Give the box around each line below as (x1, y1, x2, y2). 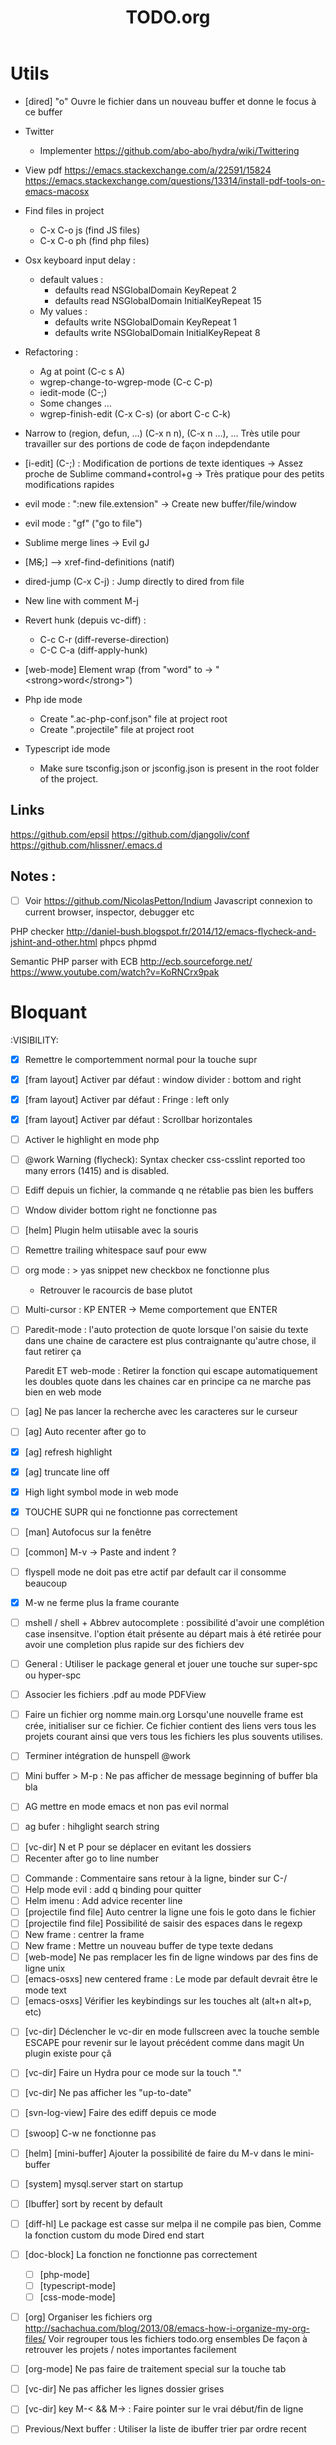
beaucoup (24, 1577, 68, 1589)
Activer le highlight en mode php (24, 1133, 160, 1145)
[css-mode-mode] (39, 2291, 116, 2303)
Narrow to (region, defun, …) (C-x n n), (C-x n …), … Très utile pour (24, 427, 301, 439)
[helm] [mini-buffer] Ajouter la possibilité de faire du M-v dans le (24, 2147, 292, 2159)
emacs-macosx (24, 185, 90, 197)
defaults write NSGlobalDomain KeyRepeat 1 (54, 316, 237, 328)
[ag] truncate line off (24, 1466, 110, 1478)
